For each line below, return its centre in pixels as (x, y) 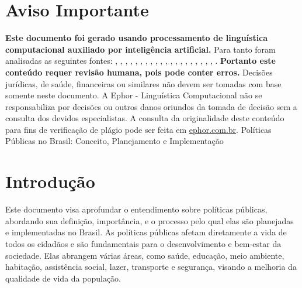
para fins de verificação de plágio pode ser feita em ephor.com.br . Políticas (138, 129)
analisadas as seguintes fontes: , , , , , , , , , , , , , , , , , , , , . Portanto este (140, 61)
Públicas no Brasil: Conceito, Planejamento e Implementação (114, 141)
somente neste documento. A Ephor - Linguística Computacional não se (134, 95)
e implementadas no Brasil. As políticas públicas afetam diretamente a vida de (146, 232)
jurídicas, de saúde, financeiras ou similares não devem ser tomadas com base (143, 83)
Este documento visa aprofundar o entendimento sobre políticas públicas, (136, 209)
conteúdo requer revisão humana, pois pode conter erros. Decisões (139, 72)
